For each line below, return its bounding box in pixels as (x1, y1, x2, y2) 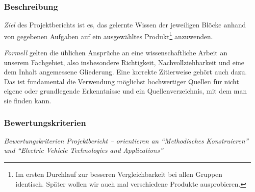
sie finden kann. (4, 96, 51, 106)
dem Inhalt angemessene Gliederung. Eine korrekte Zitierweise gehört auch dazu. (4, 67, 247, 77)
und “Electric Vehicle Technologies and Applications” (4, 145, 163, 155)
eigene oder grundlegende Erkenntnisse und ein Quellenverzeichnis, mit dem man (4, 86, 247, 96)
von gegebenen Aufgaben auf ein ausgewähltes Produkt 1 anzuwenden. (4, 29, 213, 41)
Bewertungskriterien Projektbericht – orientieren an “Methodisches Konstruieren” (4, 135, 249, 145)
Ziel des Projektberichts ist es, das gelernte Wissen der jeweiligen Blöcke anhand (4, 20, 246, 30)
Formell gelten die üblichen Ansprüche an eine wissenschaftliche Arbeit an (4, 48, 228, 58)
